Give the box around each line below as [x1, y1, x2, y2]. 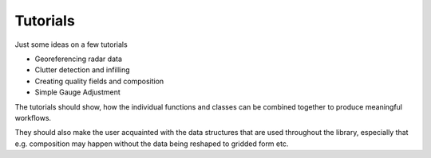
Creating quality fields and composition [34, 76, 164, 86]
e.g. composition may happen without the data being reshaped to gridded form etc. [14, 139, 289, 148]
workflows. [14, 113, 52, 122]
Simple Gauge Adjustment [34, 87, 121, 97]
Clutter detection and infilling [34, 65, 131, 75]
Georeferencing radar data [34, 54, 123, 64]
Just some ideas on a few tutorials [14, 40, 128, 49]
